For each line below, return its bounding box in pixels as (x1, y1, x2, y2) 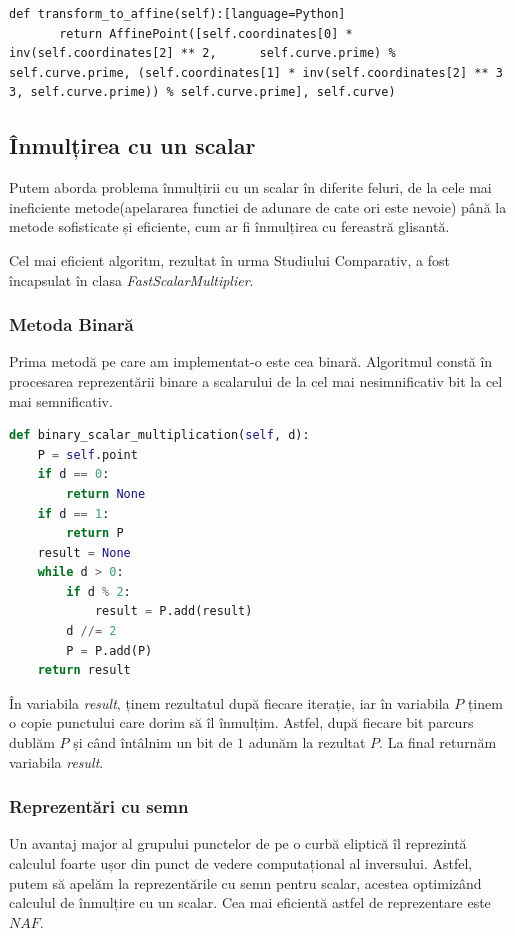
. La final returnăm (379, 732, 497, 753)
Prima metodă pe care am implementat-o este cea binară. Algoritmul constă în (9, 351, 493, 372)
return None (66, 486, 146, 501)
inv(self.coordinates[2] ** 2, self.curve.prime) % (9, 46, 396, 61)
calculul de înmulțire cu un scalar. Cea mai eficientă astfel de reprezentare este (9, 892, 491, 913)
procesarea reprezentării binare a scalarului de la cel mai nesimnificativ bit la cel (9, 370, 503, 391)
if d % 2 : (66, 584, 131, 599)
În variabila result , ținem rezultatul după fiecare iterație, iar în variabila (9, 692, 450, 713)
